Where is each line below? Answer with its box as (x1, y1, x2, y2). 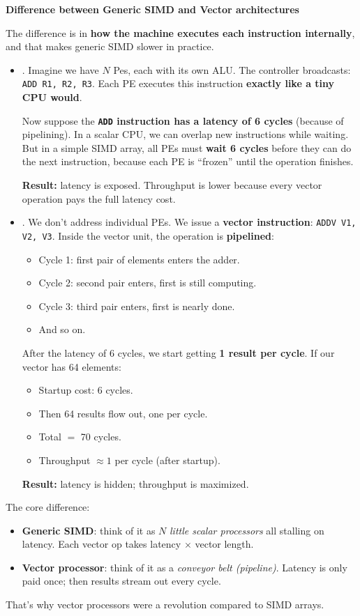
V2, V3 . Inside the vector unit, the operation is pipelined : (22, 228, 274, 242)
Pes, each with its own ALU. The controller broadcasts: (113, 62, 351, 77)
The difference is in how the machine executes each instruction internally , (6, 25, 355, 40)
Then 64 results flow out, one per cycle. (38, 406, 208, 420)
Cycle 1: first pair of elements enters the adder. (38, 252, 240, 266)
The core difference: (6, 500, 90, 514)
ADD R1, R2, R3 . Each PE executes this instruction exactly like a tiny (22, 76, 335, 91)
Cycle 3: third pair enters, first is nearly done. (38, 298, 235, 313)
